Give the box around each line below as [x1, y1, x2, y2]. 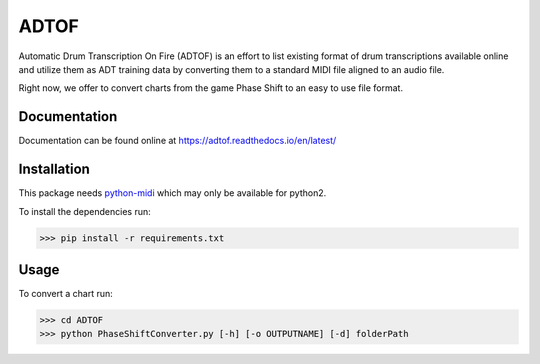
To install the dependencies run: [18, 205, 151, 217]
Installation [18, 161, 90, 178]
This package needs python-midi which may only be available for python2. [18, 187, 327, 199]
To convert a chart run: [18, 288, 114, 300]
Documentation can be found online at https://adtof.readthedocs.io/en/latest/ [18, 135, 337, 147]
